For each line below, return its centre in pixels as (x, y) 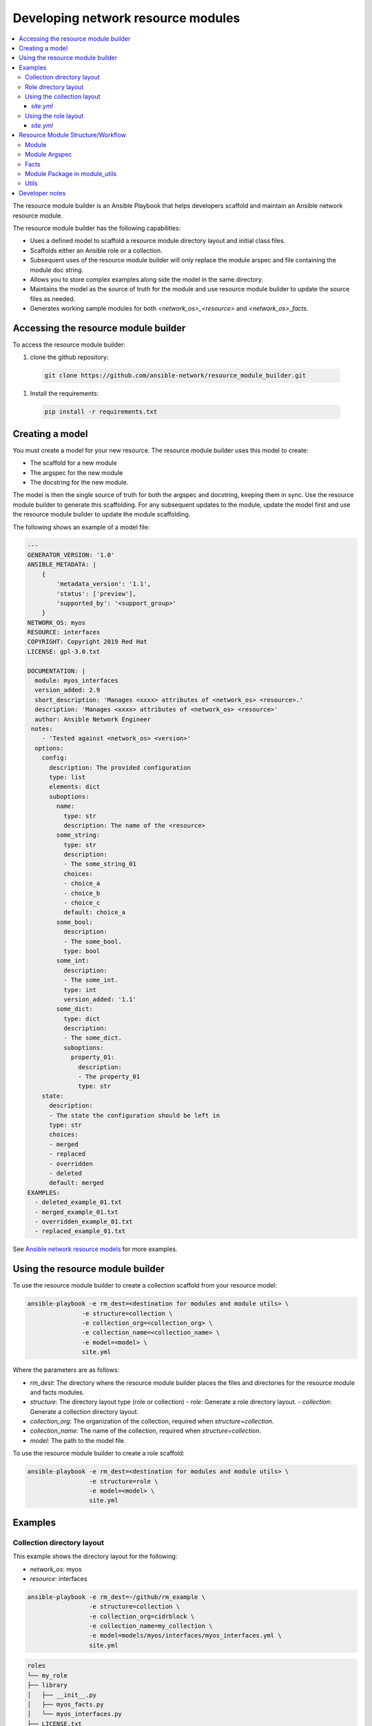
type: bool (82, 951)
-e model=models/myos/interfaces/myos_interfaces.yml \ (185, 1636)
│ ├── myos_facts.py (65, 1704)
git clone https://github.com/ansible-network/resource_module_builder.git (175, 376)
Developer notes (42, 193)
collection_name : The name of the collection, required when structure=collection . (146, 1431)
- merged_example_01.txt (76, 1212)
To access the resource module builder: (69, 345)
